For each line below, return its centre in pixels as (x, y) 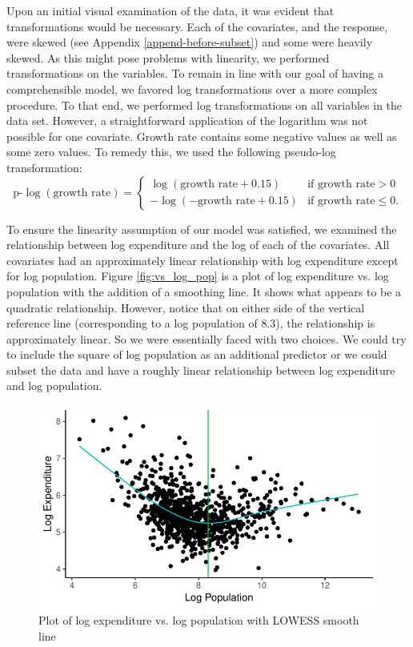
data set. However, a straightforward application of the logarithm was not (187, 121)
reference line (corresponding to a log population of (132, 323)
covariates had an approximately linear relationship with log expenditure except (202, 260)
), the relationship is (325, 323)
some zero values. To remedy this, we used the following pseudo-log (171, 152)
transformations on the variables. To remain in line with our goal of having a (195, 73)
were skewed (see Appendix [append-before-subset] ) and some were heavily (190, 42)
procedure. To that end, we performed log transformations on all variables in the (204, 104)
